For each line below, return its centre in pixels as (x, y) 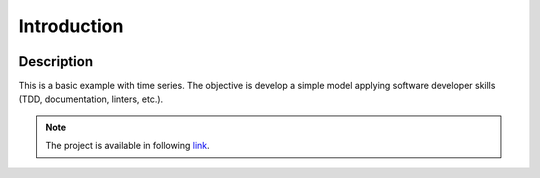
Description (56, 61)
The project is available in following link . (127, 146)
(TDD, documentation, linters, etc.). (91, 99)
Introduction (71, 26)
